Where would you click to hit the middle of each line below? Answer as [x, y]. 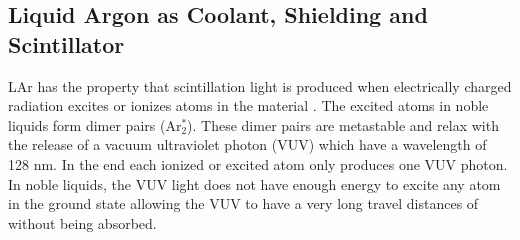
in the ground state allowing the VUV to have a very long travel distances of [243, 203]
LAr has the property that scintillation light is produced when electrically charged [260, 85]
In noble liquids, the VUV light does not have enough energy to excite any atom [254, 183]
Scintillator [66, 43]
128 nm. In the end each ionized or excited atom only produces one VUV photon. [258, 163]
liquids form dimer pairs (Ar [95, 124]
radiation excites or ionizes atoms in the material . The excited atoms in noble [248, 105]
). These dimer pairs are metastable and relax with [343, 124]
